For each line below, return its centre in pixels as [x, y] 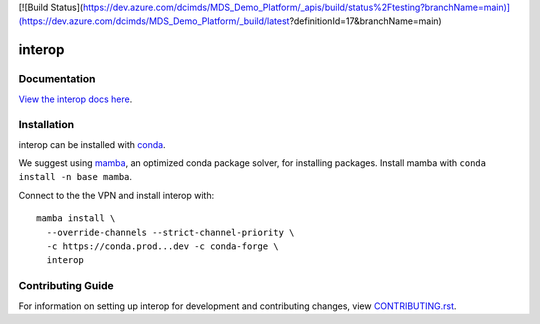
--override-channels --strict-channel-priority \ [170, 232]
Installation [46, 125]
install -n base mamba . [75, 177]
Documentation [57, 79]
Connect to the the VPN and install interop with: [116, 195]
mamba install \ [76, 218]
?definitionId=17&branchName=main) [365, 21]
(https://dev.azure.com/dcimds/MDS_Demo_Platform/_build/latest [154, 21]
